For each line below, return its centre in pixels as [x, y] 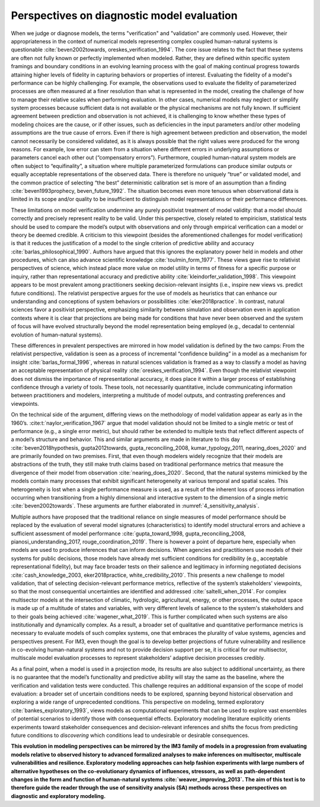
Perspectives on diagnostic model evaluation [124, 15]
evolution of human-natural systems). [57, 335]
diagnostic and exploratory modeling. [58, 796]
